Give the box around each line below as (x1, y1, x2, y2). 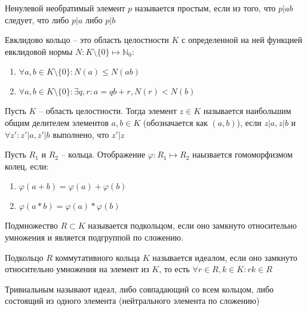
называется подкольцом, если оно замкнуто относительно (88, 219, 297, 232)
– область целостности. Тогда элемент (39, 104, 177, 117)
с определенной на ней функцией (182, 33, 303, 46)
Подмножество (5, 219, 58, 232)
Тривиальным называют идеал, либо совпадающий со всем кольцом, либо (5, 282, 274, 295)
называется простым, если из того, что (134, 2, 276, 14)
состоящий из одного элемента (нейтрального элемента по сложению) (5, 294, 260, 307)
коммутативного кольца (55, 251, 140, 263)
